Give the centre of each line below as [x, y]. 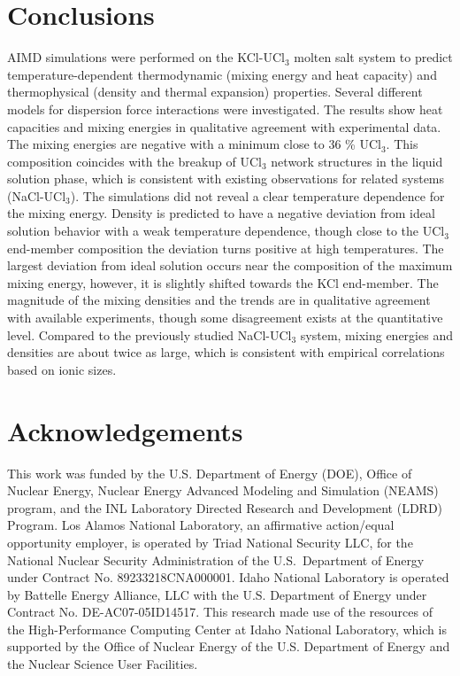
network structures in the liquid [357, 161]
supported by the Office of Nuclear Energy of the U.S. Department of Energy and [229, 646]
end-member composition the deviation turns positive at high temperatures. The [226, 248]
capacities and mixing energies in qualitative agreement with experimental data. [224, 126]
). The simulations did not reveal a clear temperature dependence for [257, 195]
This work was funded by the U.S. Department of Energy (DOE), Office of [210, 473]
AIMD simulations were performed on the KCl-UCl [146, 57]
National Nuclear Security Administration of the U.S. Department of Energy [216, 559]
